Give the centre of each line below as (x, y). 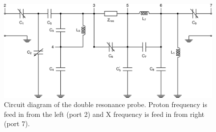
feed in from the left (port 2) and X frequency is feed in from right (104, 114)
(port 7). (17, 123)
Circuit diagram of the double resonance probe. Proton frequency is (106, 104)
